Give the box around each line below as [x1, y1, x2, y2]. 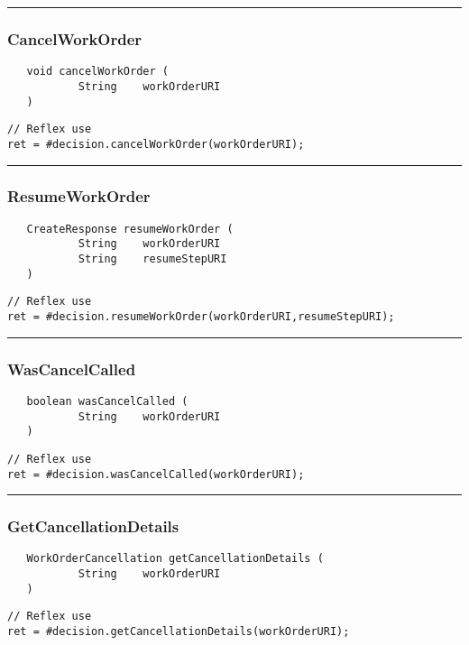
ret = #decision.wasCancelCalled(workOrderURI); [7, 467, 305, 481]
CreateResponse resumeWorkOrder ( [26, 222, 234, 235]
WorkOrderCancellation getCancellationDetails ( [26, 552, 324, 566]
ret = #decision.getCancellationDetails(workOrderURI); [7, 625, 350, 638]
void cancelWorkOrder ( [26, 65, 169, 78]
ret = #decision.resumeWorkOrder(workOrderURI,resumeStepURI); [7, 310, 395, 323]
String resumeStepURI [78, 253, 227, 266]
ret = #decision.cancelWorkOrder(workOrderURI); [7, 137, 305, 151]
